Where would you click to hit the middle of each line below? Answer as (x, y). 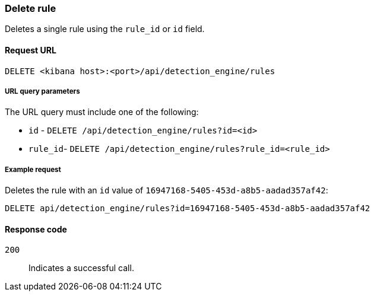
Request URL (31, 50)
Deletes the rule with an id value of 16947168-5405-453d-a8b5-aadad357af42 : (167, 190)
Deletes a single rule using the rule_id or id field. (105, 29)
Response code (36, 229)
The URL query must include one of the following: (102, 112)
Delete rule (31, 8)
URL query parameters (42, 91)
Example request (33, 169)
